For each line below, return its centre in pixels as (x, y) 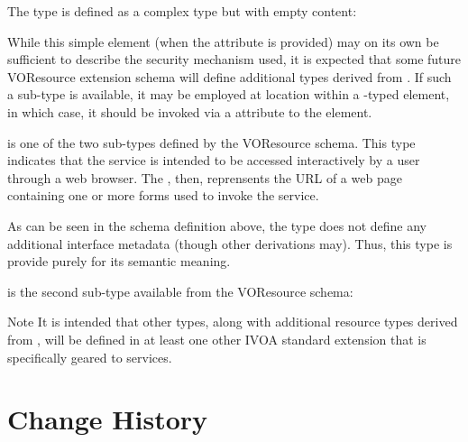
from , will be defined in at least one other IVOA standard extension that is (217, 339)
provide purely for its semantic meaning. (119, 261)
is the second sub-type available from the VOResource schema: (180, 291)
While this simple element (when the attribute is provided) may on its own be (223, 41)
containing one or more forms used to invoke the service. (163, 195)
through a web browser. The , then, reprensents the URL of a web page (205, 177)
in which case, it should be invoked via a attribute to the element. (190, 111)
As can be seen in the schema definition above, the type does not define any (217, 225)
